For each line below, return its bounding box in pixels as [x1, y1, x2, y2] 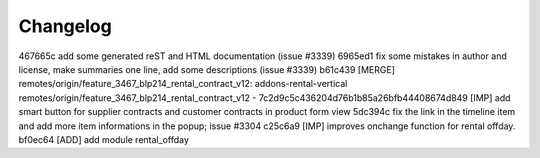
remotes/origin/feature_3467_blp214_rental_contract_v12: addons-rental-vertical [18, 78, 348, 90]
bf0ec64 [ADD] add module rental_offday [18, 133, 190, 145]
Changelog [18, 15, 112, 37]
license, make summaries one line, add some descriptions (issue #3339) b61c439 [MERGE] [18, 63, 395, 75]
